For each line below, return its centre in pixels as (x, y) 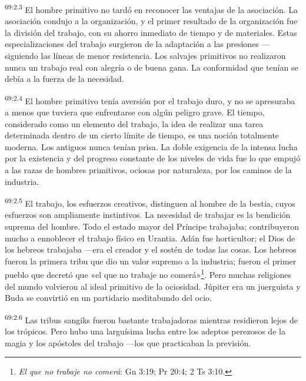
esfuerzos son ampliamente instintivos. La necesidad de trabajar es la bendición (148, 215)
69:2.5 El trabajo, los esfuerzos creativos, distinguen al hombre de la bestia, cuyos (150, 202)
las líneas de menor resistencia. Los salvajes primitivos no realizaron (163, 56)
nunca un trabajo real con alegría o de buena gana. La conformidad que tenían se (152, 67)
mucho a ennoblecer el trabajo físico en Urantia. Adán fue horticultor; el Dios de (150, 238)
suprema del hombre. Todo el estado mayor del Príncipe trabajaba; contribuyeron (152, 226)
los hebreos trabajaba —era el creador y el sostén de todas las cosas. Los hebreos (151, 249)
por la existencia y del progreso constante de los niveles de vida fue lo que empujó (153, 158)
